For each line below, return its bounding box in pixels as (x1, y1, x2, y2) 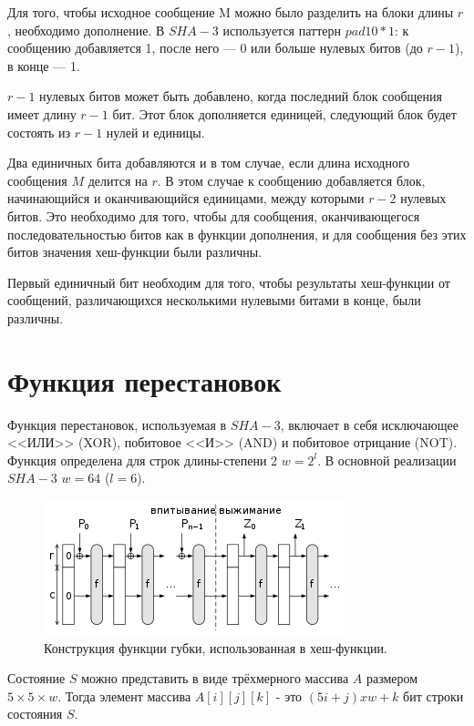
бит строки (403, 686, 464, 705)
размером (366, 669, 418, 688)
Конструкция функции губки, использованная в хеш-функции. (44, 638, 387, 657)
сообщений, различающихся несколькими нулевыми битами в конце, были (7, 291, 421, 310)
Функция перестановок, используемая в (7, 414, 227, 434)
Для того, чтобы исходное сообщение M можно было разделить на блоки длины (7, 3, 454, 21)
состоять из (7, 122, 71, 141)
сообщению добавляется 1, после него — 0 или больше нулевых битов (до (7, 38, 423, 57)
